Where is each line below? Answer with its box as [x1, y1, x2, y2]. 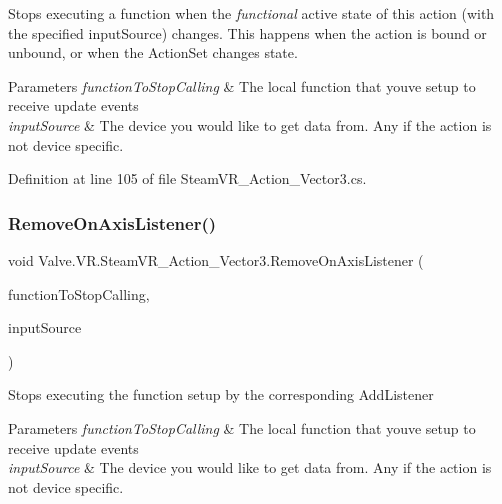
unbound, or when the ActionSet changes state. [8, 42, 298, 63]
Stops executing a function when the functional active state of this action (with [8, 3, 495, 23]
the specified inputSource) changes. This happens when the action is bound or [8, 22, 487, 43]
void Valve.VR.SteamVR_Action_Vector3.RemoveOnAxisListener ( [8, 249, 424, 270]
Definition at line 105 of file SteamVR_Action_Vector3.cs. [8, 168, 367, 189]
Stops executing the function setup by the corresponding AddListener [8, 384, 434, 405]
